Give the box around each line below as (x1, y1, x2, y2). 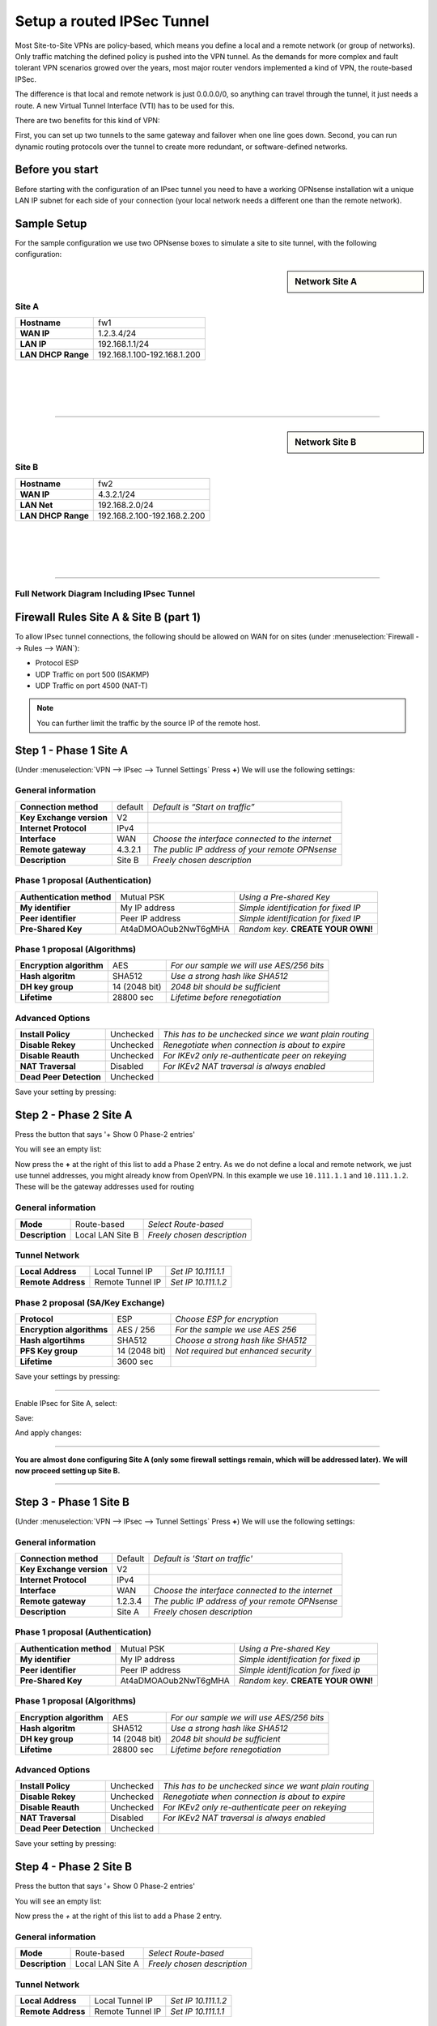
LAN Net (19, 499, 53, 511)
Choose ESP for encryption (175, 1314, 279, 1325)
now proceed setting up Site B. (15, 1466, 121, 1476)
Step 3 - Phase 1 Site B (15, 1495, 129, 1509)
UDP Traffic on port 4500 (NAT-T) (35, 681, 149, 690)
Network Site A (295, 276, 358, 287)
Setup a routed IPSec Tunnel (15, 12, 210, 30)
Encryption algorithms (19, 1324, 108, 1336)
